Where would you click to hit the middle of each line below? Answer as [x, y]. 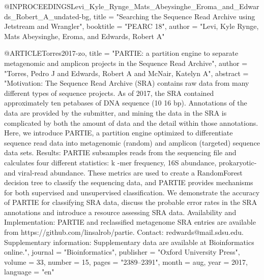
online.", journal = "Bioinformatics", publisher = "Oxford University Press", [122, 252]
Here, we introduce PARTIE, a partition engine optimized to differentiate [119, 133]
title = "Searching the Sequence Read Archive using [174, 16]
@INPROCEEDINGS [37, 6]
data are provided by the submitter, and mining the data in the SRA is [115, 112]
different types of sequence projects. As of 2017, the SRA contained [109, 93]
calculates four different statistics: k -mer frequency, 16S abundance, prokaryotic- [130, 162]
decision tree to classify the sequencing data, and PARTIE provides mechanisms [129, 182]
